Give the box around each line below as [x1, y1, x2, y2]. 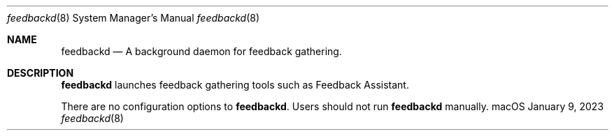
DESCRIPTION [7, 67, 74, 79]
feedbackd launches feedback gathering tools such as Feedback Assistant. [61, 79, 409, 91]
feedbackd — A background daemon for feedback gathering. [61, 45, 342, 57]
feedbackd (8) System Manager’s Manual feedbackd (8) [7, 12, 260, 24]
